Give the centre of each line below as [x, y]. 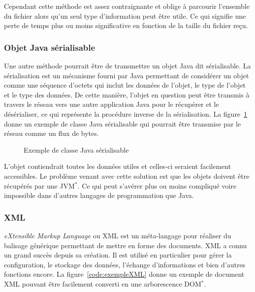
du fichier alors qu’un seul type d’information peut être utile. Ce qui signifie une [125, 16]
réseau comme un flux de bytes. [51, 133]
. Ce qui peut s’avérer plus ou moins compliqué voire [157, 185]
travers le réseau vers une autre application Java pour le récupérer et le [112, 104]
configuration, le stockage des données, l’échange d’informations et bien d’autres [125, 264]
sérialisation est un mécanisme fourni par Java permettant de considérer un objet [127, 75]
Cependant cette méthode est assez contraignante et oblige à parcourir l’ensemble [127, 6]
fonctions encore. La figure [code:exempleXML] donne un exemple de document [124, 274]
